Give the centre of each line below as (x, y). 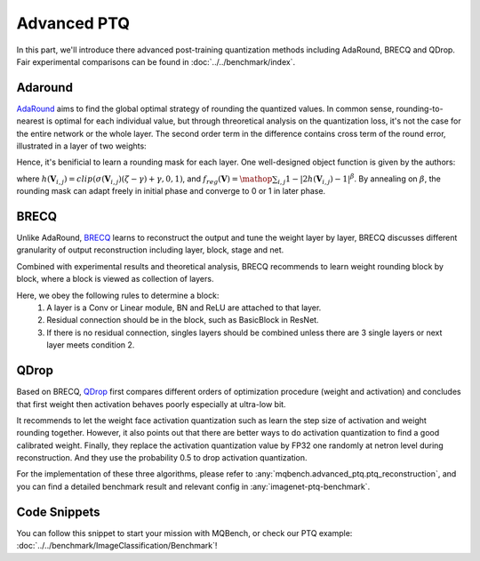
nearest (30, 121)
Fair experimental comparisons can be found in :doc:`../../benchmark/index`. (156, 61)
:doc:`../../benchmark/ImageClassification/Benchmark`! (117, 546)
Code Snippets (58, 512)
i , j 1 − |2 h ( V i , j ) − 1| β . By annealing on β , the (359, 179)
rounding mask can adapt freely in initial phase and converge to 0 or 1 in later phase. (171, 191)
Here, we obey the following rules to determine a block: (118, 295)
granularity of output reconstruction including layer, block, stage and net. (150, 250)
